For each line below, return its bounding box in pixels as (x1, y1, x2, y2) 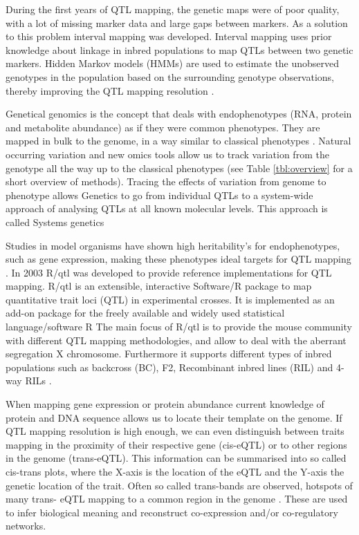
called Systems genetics (6, 214, 104, 229)
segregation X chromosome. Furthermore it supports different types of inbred (6, 346, 332, 361)
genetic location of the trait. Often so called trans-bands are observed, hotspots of (6, 478, 353, 492)
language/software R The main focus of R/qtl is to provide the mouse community (6, 319, 352, 334)
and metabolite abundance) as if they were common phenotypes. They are (6, 120, 320, 134)
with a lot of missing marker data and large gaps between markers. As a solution (6, 15, 348, 30)
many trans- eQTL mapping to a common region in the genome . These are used (6, 491, 348, 506)
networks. (6, 518, 46, 533)
